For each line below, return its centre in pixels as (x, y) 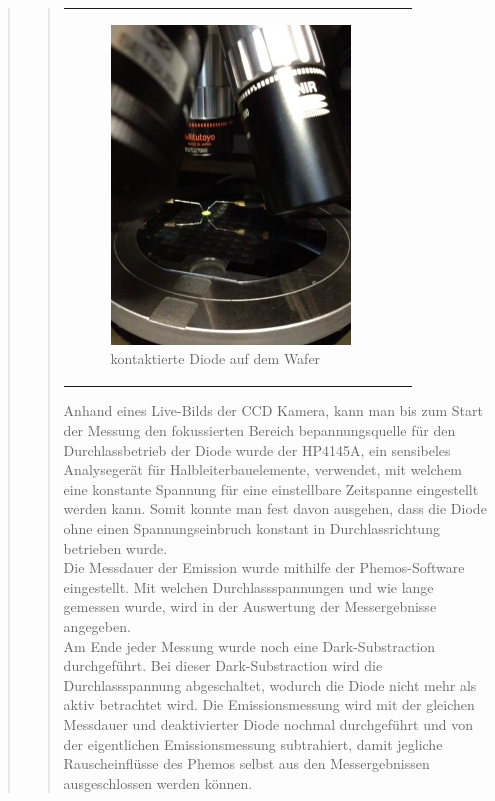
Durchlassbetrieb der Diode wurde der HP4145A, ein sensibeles (257, 449)
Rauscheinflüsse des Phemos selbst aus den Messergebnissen (246, 763)
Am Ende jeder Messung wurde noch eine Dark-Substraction (249, 645)
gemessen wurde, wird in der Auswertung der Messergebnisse (250, 606)
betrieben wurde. (115, 547)
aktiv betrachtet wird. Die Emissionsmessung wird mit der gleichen (269, 704)
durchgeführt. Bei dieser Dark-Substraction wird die (223, 665)
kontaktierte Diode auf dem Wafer (215, 358)
